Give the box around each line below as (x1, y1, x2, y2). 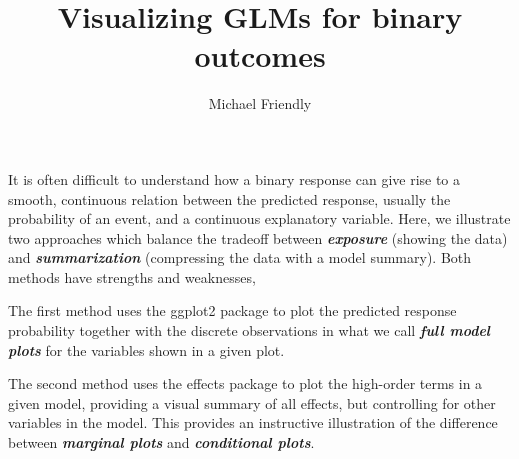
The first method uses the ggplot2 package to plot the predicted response (8, 300, 457, 321)
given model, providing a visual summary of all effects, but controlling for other (8, 392, 496, 413)
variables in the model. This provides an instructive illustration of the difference (8, 412, 498, 433)
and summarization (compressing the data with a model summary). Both (8, 247, 472, 268)
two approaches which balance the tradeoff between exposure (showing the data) (8, 227, 508, 248)
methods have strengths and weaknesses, (8, 266, 256, 287)
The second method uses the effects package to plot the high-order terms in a (8, 373, 483, 394)
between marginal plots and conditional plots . (8, 432, 315, 453)
